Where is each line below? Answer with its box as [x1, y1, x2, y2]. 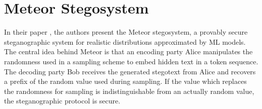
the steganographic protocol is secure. [4, 95, 121, 106]
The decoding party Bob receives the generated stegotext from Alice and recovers [4, 66, 256, 76]
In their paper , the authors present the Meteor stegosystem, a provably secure [4, 27, 248, 37]
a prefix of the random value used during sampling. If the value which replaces [4, 76, 247, 86]
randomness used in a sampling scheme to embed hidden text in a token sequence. [4, 56, 258, 66]
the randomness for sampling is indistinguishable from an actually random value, [4, 85, 254, 96]
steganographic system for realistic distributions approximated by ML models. [4, 36, 246, 47]
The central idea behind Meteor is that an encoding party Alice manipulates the [4, 46, 253, 57]
